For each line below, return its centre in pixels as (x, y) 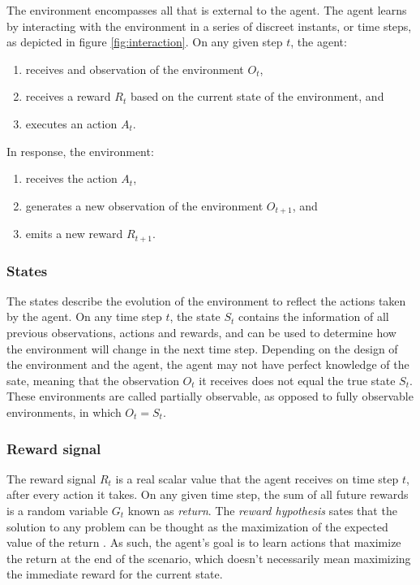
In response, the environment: (80, 151)
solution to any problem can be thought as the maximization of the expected (197, 526)
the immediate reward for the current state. (115, 574)
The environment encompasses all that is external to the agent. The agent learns (207, 10)
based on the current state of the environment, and (257, 96)
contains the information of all (314, 316)
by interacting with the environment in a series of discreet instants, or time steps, (209, 26)
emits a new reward (74, 234)
